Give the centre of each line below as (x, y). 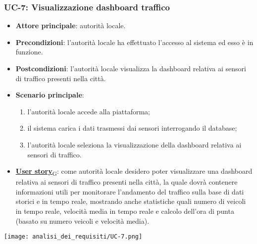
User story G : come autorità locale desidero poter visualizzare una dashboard (134, 171)
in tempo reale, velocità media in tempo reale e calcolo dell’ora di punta (125, 211)
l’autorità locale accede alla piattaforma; (89, 111)
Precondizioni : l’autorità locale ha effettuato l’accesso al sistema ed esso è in (134, 42)
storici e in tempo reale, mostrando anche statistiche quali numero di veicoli (131, 201)
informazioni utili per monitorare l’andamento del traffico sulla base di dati (130, 191)
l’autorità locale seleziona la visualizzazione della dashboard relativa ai (134, 144)
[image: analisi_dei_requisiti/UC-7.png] (73, 237)
